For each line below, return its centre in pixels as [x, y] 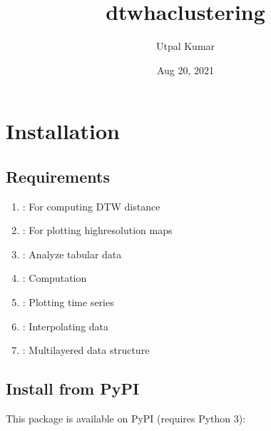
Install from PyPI [73, 389]
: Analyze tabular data [72, 254]
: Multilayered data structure [86, 350]
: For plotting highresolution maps [97, 230]
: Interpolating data [66, 326]
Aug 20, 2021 [185, 70]
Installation [63, 131]
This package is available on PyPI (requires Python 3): [126, 419]
